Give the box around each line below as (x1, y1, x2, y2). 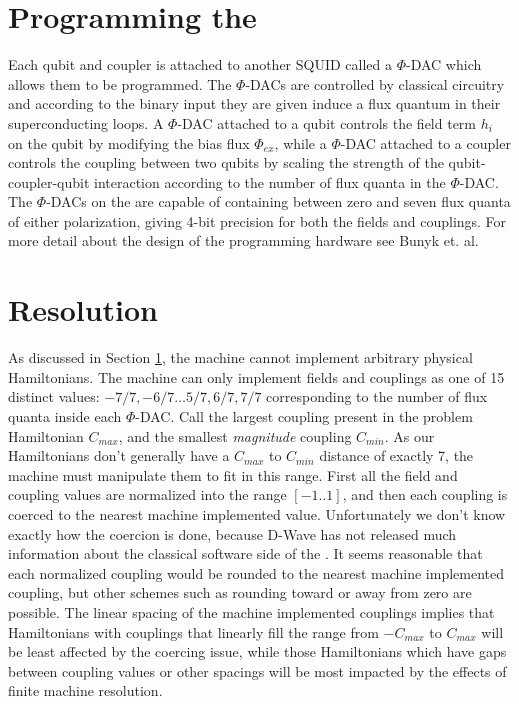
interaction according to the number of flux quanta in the (94, 171, 446, 192)
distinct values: (8, 386, 100, 407)
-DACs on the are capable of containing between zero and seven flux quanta (46, 191, 511, 212)
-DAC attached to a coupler (340, 132, 511, 153)
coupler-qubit (8, 171, 90, 192)
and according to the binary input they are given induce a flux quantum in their (8, 93, 501, 114)
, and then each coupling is (342, 484, 508, 505)
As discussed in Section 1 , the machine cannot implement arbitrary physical (8, 347, 473, 368)
